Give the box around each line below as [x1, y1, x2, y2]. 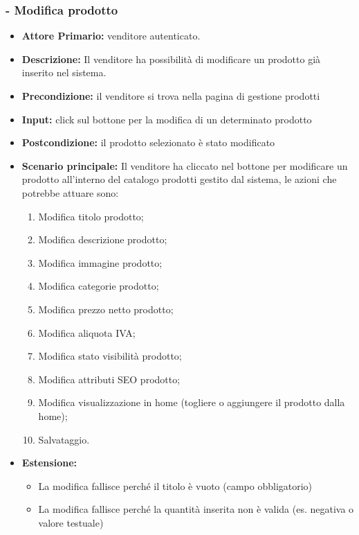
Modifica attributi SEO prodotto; [38, 371, 181, 386]
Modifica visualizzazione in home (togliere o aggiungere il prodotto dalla [38, 395, 345, 410]
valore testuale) [38, 515, 104, 529]
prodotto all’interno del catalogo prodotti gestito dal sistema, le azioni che [21, 172, 337, 186]
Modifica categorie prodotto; [38, 279, 159, 293]
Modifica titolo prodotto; [38, 209, 144, 223]
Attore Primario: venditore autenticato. [21, 28, 201, 43]
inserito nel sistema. [21, 65, 107, 80]
